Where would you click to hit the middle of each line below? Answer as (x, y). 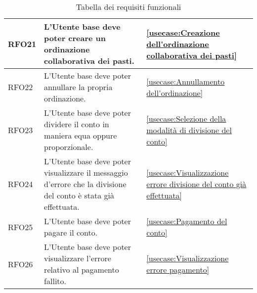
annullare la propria (78, 87)
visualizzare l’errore (78, 258)
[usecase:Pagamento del (187, 221)
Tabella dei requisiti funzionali (128, 7)
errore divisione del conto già (196, 184)
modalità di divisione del (189, 130)
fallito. (55, 281)
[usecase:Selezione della (186, 118)
